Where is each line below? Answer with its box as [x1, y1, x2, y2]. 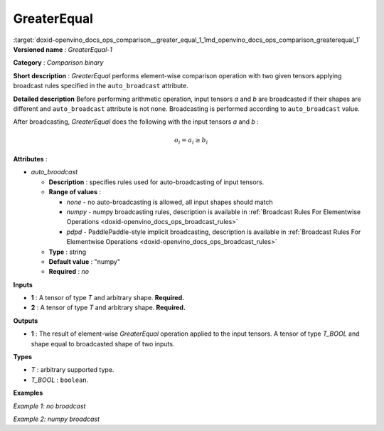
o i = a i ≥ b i [174, 136, 208, 146]
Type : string [48, 248, 87, 256]
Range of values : [48, 188, 102, 196]
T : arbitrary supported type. [31, 366, 114, 374]
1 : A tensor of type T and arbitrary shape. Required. [31, 294, 185, 302]
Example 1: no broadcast [13, 402, 86, 410]
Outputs [13, 316, 38, 325]
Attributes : [13, 155, 48, 164]
